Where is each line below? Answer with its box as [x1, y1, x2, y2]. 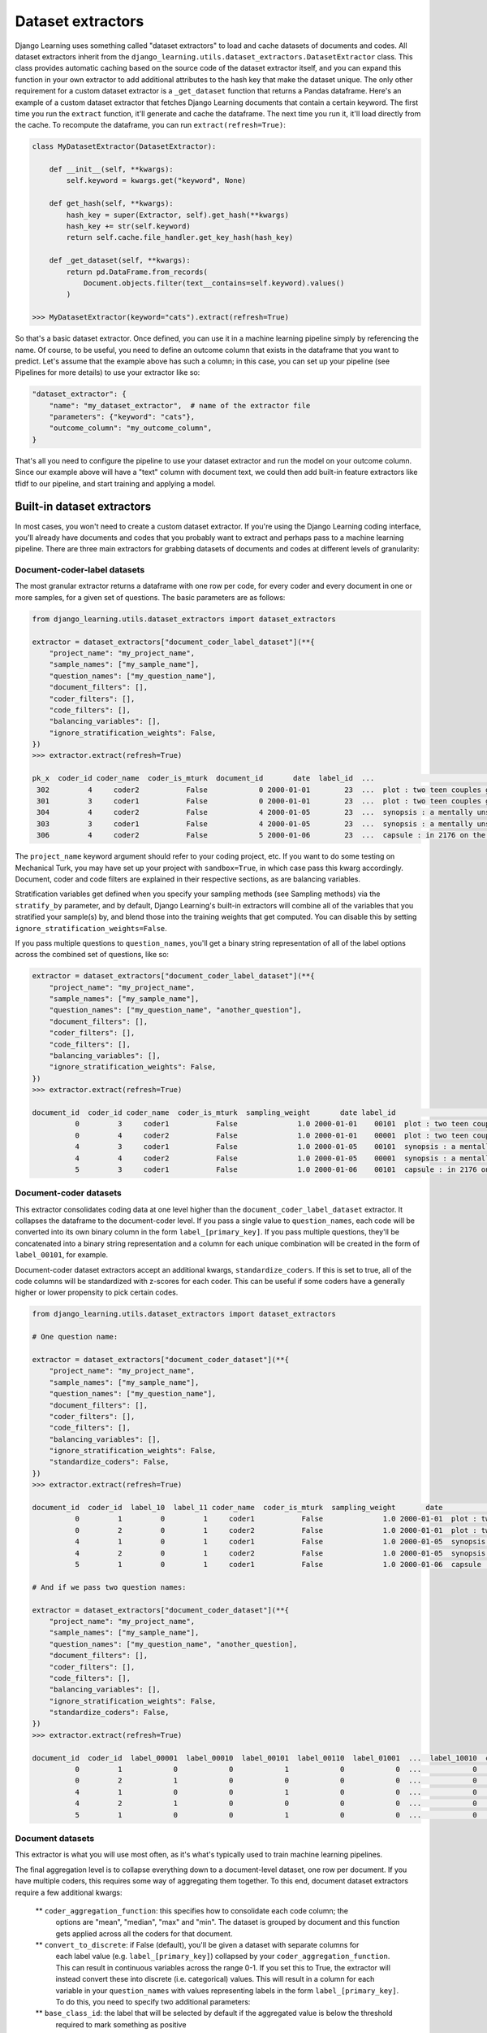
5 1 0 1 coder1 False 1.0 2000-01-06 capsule [74, 1560, 482, 1569]
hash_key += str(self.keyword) [66, 222, 191, 231]
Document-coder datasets [15, 1187, 122, 1199]
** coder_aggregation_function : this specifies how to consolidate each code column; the [35, 1905, 349, 1915]
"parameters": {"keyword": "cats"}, [49, 412, 195, 422]
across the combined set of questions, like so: [15, 950, 170, 960]
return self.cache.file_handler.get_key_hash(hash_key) [66, 233, 294, 242]
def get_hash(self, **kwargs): [49, 199, 174, 208]
